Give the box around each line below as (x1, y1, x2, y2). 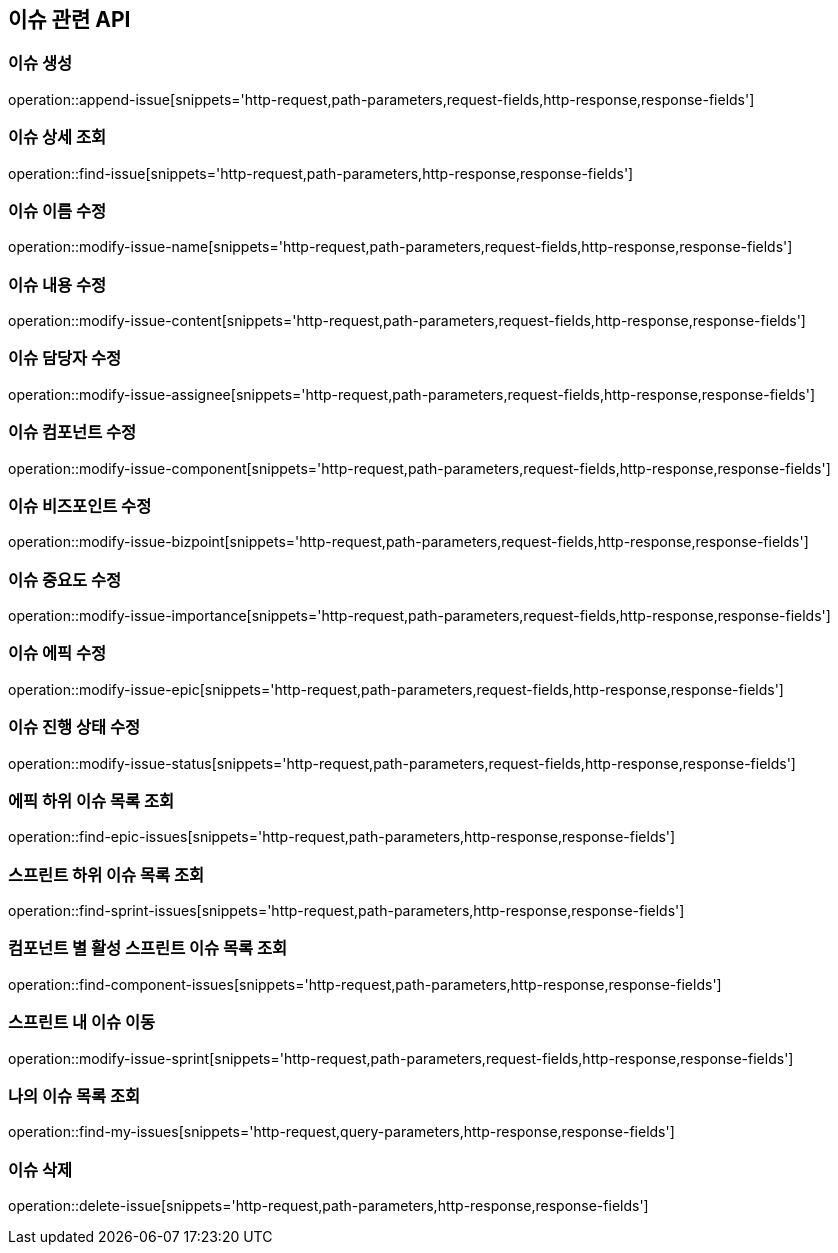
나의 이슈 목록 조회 (8, 1085, 141, 1106)
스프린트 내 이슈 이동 (8, 1012, 156, 1033)
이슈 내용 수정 (8, 274, 107, 295)
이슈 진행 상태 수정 (8, 717, 141, 738)
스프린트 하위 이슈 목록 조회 (8, 864, 205, 885)
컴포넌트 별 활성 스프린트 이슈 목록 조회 (8, 938, 288, 959)
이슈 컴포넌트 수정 (8, 422, 137, 443)
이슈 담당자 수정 (8, 348, 122, 369)
